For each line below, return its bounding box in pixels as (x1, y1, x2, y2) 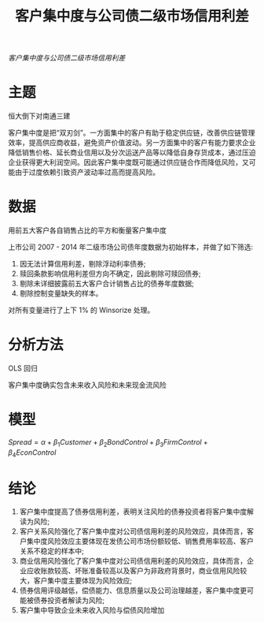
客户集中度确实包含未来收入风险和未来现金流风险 (8, 380, 167, 389)
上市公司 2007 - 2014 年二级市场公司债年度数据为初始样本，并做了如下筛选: (8, 242, 254, 252)
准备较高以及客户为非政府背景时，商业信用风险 (88, 566, 240, 575)
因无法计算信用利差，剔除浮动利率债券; (19, 259, 147, 269)
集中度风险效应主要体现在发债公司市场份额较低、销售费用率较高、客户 (26, 537, 254, 546)
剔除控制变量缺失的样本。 (19, 289, 103, 298)
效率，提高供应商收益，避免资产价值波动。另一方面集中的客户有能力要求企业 (8, 138, 256, 147)
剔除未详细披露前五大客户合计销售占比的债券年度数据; (19, 279, 195, 289)
